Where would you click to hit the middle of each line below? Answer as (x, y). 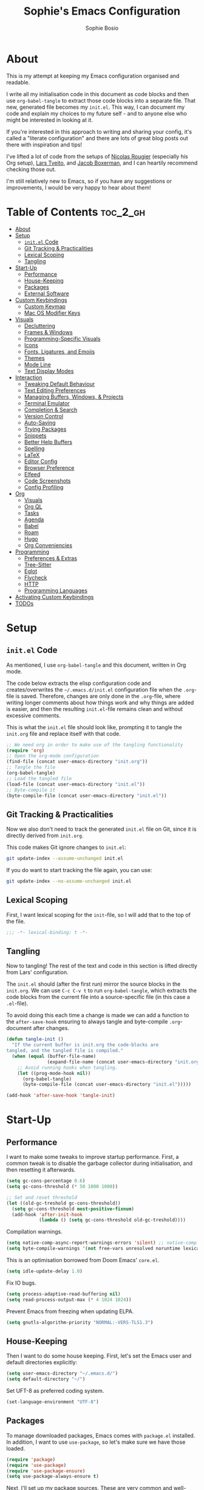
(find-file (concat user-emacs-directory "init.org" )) (77, 762)
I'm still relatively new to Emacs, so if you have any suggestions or (89, 181)
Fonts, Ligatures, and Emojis (59, 351)
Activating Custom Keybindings (54, 597)
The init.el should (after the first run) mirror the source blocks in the (93, 984)
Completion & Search (51, 410)
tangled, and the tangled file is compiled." (65, 1051)
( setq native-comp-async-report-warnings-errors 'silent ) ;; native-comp (102, 1243)
